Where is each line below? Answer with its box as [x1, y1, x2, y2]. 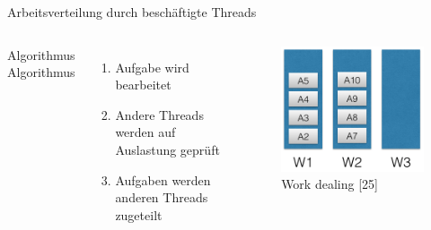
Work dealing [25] [281, 175, 378, 193]
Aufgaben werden [115, 170, 211, 189]
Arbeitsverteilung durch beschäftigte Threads [7, 3, 257, 21]
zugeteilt [115, 205, 163, 224]
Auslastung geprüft [115, 140, 220, 158]
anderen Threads [115, 188, 208, 207]
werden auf [115, 123, 176, 141]
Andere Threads [115, 105, 204, 124]
